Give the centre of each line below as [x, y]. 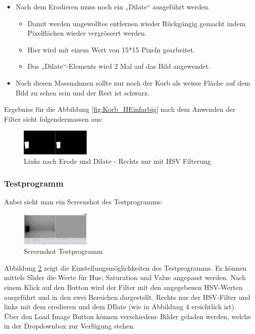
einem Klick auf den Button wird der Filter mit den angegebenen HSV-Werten [124, 287]
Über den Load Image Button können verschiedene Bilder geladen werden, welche [127, 316]
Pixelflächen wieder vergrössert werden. [87, 33]
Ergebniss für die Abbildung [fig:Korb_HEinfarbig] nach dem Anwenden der [120, 109]
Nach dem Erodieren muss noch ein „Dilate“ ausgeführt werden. [113, 6]
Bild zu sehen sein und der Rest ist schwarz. [82, 92]
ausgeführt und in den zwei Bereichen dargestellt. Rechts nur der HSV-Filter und [127, 297]
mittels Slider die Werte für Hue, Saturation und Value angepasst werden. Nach [125, 277]
